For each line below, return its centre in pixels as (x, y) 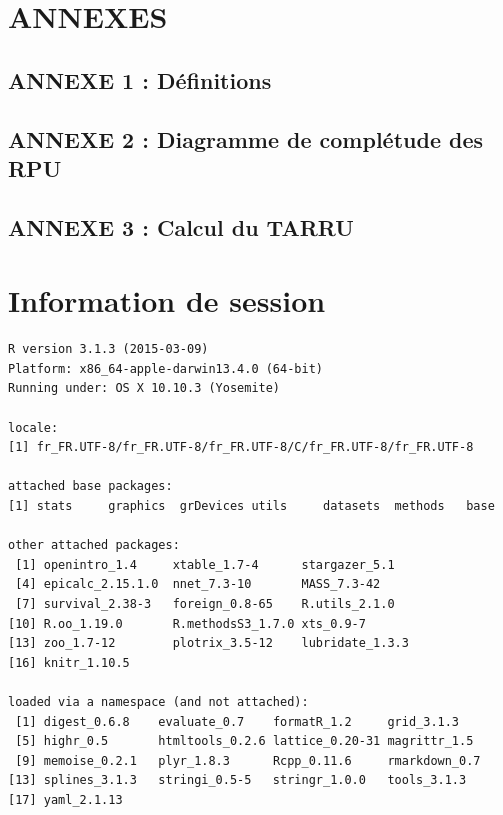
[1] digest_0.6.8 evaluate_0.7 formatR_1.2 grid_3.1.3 (237, 721)
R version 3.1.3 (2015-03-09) (108, 349)
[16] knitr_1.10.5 (69, 662)
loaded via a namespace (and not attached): (158, 701)
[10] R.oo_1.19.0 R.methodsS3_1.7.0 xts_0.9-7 (187, 623)
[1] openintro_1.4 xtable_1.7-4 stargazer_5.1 (205, 564)
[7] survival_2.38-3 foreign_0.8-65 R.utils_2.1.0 (205, 603)
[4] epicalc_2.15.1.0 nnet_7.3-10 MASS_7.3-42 (198, 584)
